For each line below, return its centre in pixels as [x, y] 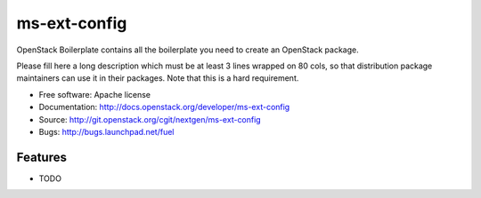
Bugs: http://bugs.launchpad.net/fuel [106, 131]
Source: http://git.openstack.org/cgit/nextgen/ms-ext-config [150, 119]
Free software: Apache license [95, 94]
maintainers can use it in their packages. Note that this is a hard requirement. [158, 78]
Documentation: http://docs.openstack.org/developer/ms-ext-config [164, 107]
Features [41, 157]
